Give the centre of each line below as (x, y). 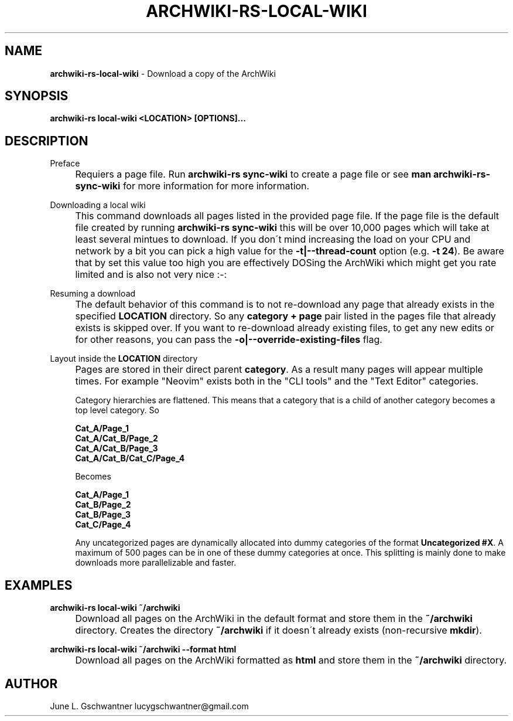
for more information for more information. (216, 186)
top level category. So (117, 410)
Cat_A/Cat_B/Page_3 (117, 448)
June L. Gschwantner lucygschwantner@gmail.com (149, 706)
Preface (65, 164)
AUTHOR (31, 683)
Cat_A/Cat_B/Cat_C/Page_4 (130, 458)
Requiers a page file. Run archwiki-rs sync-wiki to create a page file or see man (253, 174)
